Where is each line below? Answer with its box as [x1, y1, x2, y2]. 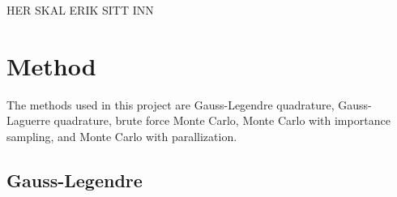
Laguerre [6, 112, 50, 129]
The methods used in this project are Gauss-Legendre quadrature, [6, 96, 335, 113]
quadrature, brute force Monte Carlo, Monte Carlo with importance [53, 112, 391, 129]
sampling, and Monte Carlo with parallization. [6, 127, 237, 144]
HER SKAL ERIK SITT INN [6, 2, 154, 18]
